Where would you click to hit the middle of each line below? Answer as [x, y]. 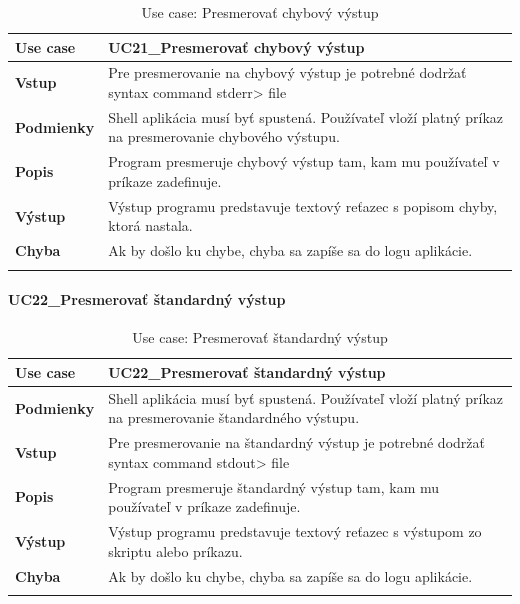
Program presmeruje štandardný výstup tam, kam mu [274, 486]
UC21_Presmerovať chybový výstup [236, 46]
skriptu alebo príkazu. [175, 550]
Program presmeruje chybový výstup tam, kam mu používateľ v [304, 161]
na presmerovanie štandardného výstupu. [234, 417]
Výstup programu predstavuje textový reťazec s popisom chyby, [303, 205]
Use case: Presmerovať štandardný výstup [260, 337]
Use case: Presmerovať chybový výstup [260, 12]
